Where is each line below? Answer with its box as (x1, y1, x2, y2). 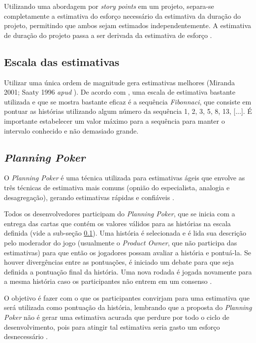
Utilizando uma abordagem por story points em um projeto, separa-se (4, 1, 214, 11)
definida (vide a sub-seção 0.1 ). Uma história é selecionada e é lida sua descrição (4, 228, 247, 238)
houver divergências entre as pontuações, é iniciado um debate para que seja (4, 257, 234, 267)
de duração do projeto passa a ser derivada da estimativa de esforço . (4, 30, 212, 40)
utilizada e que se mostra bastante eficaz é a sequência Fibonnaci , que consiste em (4, 96, 252, 106)
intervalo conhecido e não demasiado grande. (4, 125, 139, 136)
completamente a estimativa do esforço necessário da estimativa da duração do (4, 10, 241, 21)
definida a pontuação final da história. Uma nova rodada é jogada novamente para (4, 266, 252, 276)
